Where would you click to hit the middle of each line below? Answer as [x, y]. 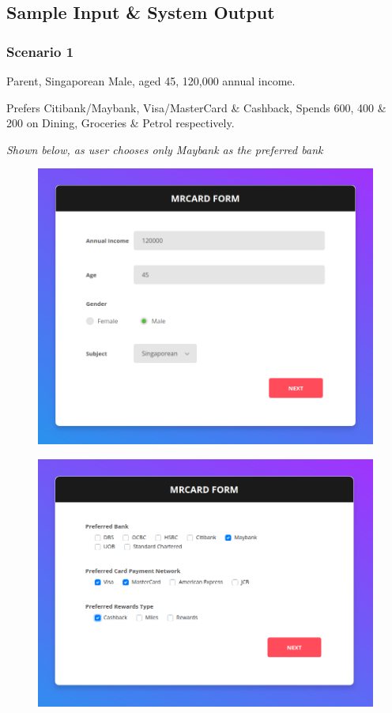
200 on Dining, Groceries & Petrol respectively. [121, 123]
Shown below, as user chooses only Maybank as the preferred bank [165, 149]
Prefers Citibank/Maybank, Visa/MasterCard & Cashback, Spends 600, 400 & [196, 107]
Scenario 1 [40, 51]
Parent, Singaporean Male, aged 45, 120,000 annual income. [151, 81]
